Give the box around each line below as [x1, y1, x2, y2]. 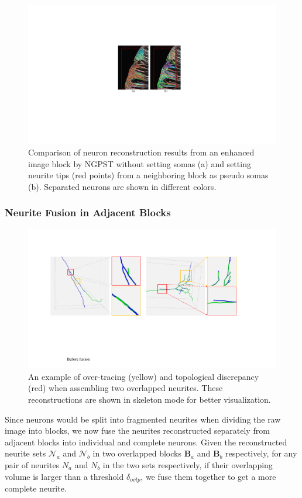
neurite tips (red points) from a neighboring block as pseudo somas [28, 169, 269, 181]
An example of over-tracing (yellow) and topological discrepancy [28, 370, 259, 382]
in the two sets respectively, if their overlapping [102, 458, 273, 471]
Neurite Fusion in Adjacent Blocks [5, 205, 171, 220]
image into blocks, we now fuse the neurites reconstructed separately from [5, 424, 270, 437]
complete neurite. [5, 482, 67, 494]
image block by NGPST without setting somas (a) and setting [28, 157, 251, 170]
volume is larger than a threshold [5, 470, 124, 482]
